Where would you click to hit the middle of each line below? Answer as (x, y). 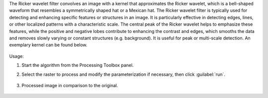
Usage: (17, 56)
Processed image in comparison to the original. (70, 85)
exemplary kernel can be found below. (48, 45)
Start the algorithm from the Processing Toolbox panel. (78, 65)
